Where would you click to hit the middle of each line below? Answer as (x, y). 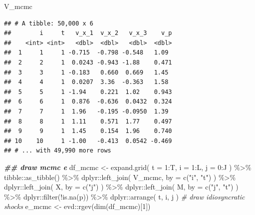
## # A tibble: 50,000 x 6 (49, 23)
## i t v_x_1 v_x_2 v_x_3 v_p (88, 33)
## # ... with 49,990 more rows (58, 151)
